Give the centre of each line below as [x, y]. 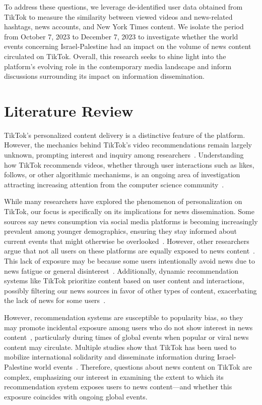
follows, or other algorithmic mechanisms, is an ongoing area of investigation [122, 174]
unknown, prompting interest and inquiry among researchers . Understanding [124, 155]
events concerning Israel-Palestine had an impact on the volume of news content [128, 46]
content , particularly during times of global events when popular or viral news [126, 337]
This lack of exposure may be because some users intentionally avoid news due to [129, 261]
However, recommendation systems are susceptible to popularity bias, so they [124, 317]
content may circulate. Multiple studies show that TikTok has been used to [120, 347]
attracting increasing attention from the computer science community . [114, 184]
